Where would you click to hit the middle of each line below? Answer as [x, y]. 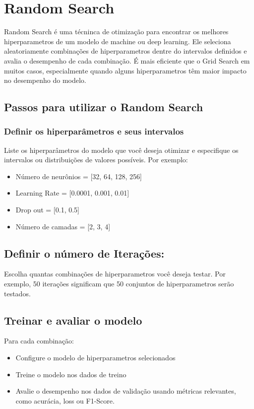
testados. [17, 293]
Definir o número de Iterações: [84, 253]
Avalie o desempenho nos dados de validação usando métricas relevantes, [126, 391]
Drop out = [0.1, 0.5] [47, 210]
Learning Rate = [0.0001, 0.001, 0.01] [72, 193]
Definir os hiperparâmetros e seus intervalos [94, 131]
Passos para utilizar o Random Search [104, 107]
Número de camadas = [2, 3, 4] [63, 226]
